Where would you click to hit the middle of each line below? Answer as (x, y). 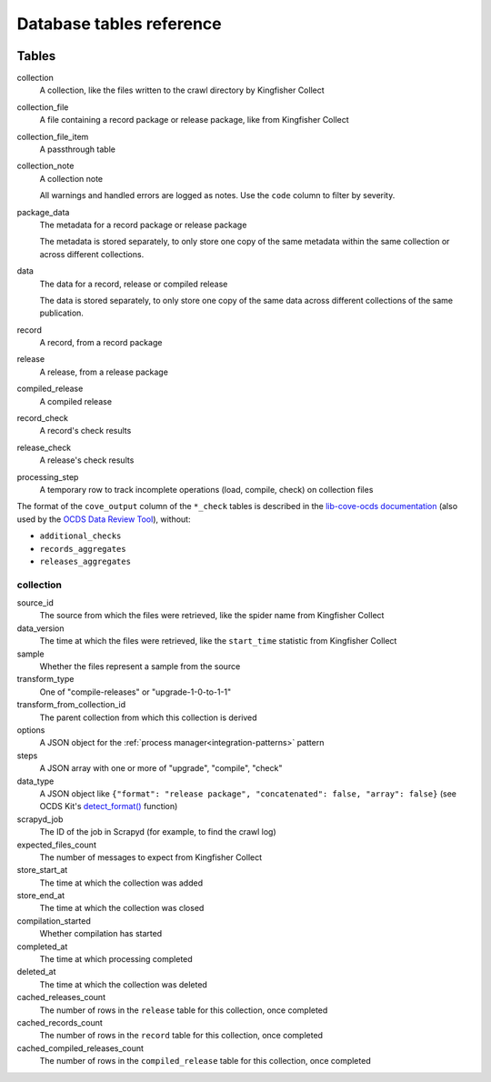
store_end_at (41, 896)
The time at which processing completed (116, 959)
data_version (40, 628)
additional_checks (80, 536)
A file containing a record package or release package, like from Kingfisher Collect (194, 120)
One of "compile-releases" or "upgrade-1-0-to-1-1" (135, 692)
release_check (44, 447)
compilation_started (54, 921)
